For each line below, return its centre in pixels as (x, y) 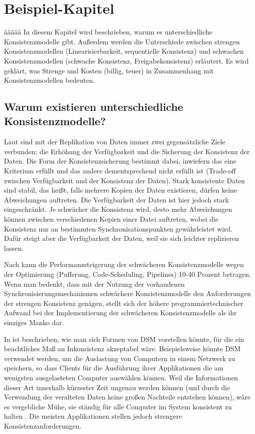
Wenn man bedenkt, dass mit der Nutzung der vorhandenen (94, 284)
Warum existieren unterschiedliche (94, 107)
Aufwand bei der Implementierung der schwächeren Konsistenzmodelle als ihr (120, 313)
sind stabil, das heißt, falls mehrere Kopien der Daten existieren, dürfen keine (121, 190)
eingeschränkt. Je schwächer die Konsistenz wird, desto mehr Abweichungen (118, 209)
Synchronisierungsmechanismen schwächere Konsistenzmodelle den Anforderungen (127, 293)
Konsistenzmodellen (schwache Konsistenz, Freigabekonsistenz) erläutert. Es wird (127, 60)
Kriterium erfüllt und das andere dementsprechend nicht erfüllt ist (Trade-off (120, 171)
